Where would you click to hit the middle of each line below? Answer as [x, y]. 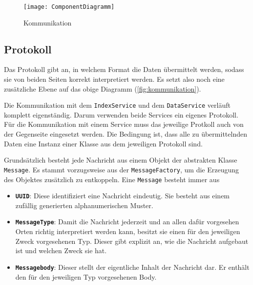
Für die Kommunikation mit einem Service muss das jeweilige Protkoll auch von [124, 124]
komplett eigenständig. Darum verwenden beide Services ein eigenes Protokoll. [121, 114]
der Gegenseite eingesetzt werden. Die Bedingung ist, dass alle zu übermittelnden [126, 134]
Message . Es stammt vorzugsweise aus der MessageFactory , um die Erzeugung [121, 169]
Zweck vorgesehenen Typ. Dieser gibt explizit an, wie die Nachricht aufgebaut [132, 241]
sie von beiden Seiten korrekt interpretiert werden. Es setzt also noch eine [114, 79]
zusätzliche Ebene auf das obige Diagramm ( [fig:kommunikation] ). [103, 88]
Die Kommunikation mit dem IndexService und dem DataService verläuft [117, 105]
